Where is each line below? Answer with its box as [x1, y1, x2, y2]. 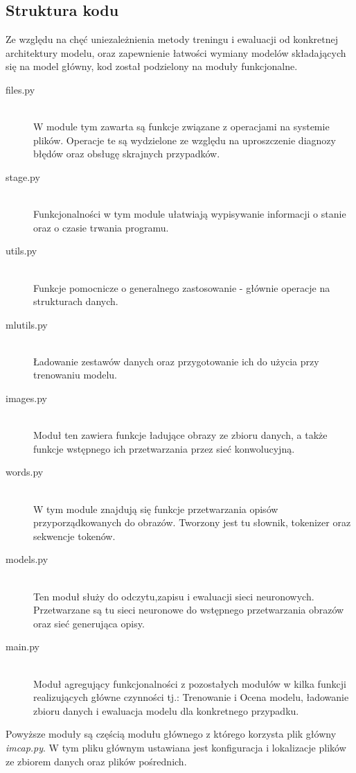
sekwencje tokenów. [33, 528, 116, 543]
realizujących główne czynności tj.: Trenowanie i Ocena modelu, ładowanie [33, 690, 349, 704]
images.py [6, 391, 47, 406]
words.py [6, 464, 44, 479]
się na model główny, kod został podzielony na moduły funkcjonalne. [6, 59, 298, 73]
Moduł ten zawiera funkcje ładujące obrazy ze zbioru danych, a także [33, 428, 328, 442]
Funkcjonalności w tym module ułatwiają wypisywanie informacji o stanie [33, 207, 346, 221]
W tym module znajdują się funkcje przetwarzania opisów [33, 501, 278, 516]
